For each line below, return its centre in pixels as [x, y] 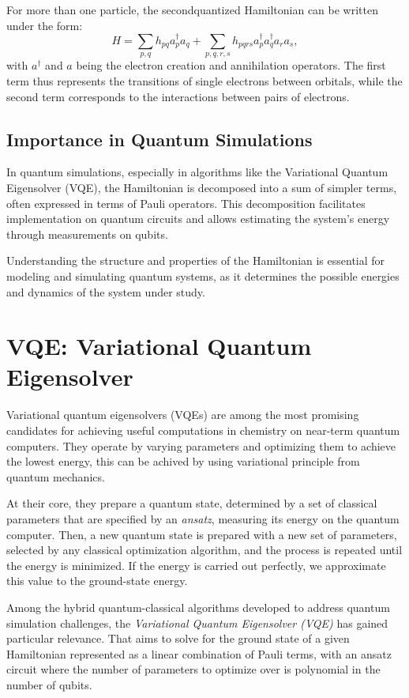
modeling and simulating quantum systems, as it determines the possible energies [203, 275]
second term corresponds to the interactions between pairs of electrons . [178, 96]
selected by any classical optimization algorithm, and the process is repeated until [204, 550]
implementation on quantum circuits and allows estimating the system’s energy [198, 219]
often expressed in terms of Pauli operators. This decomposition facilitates [186, 203]
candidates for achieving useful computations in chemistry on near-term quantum [203, 430]
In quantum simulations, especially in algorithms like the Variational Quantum [197, 172]
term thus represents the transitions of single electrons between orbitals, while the [204, 80]
